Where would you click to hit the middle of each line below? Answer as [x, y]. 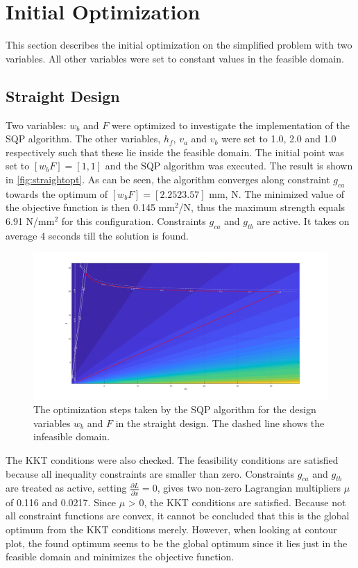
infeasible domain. [72, 436]
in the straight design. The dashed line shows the [220, 423]
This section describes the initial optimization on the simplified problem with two [179, 45]
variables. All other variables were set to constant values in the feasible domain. [175, 58]
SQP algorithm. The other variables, [83, 139]
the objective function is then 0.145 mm [90, 207]
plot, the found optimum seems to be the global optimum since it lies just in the [177, 543]
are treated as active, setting [66, 488]
